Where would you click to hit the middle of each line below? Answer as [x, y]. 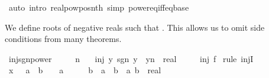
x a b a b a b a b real [85, 70]
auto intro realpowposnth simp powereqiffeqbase [99, 7]
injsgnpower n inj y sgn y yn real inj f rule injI [131, 58]
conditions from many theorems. [63, 39]
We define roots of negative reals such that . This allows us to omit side [135, 27]
